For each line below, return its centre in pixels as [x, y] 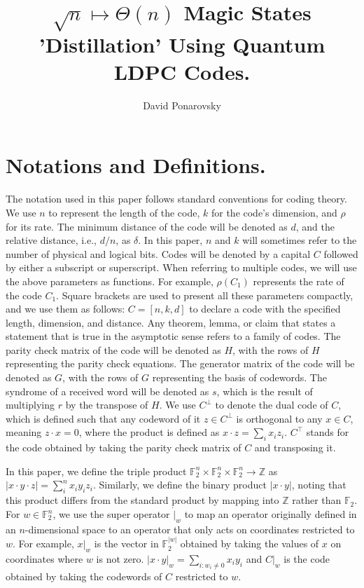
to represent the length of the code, [124, 212]
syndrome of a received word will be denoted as [107, 391]
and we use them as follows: [65, 309]
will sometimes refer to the [300, 240]
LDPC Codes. [182, 71]
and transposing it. [295, 447]
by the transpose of [107, 405]
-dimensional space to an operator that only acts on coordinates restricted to [190, 529]
